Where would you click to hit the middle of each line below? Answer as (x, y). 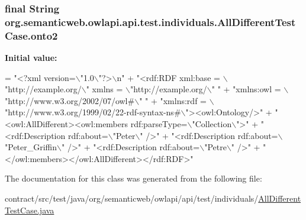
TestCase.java (30, 210)
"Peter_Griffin (31, 147)
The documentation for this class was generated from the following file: (133, 178)
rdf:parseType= (159, 124)
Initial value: (31, 58)
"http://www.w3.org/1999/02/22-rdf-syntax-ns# (93, 112)
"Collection (212, 124)
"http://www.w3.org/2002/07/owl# (70, 100)
